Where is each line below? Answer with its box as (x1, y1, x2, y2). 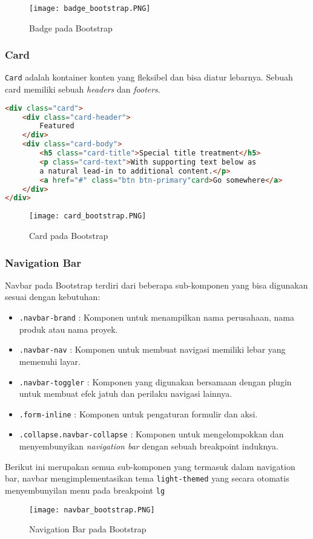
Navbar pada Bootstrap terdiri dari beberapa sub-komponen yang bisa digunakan (5, 278, 308, 291)
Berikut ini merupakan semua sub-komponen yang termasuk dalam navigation (5, 460, 295, 472)
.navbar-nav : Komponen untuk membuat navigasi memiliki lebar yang (19, 343, 286, 356)
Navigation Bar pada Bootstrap (29, 523, 147, 535)
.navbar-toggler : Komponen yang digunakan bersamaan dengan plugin (19, 375, 292, 388)
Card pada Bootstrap (29, 229, 108, 241)
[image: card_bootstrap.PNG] (29, 212, 147, 221)
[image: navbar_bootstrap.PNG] (29, 505, 155, 514)
